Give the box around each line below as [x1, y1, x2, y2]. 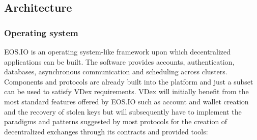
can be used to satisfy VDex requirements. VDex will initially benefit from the [4, 86, 249, 97]
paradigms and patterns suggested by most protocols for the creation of [4, 116, 227, 127]
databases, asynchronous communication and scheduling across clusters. [4, 66, 227, 77]
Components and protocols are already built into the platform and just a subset [4, 76, 253, 87]
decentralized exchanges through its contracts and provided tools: [4, 126, 208, 136]
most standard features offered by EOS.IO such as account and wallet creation [4, 96, 249, 106]
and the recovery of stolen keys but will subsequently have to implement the [4, 106, 242, 117]
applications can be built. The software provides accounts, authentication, [4, 56, 235, 67]
